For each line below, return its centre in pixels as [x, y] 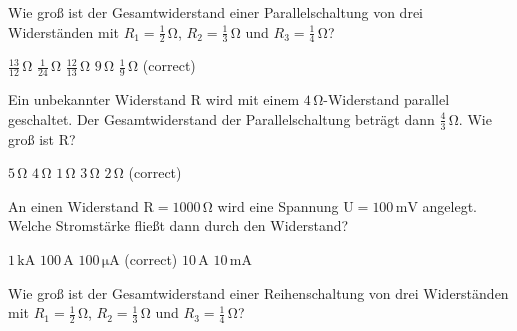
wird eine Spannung [278, 205]
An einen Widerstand [73, 205]
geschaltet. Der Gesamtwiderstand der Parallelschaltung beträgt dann [221, 118]
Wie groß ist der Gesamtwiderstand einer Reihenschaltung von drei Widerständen [258, 292]
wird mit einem [252, 99]
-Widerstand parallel [386, 99]
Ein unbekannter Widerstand [97, 99]
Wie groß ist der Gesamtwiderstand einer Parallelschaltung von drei [216, 12]
